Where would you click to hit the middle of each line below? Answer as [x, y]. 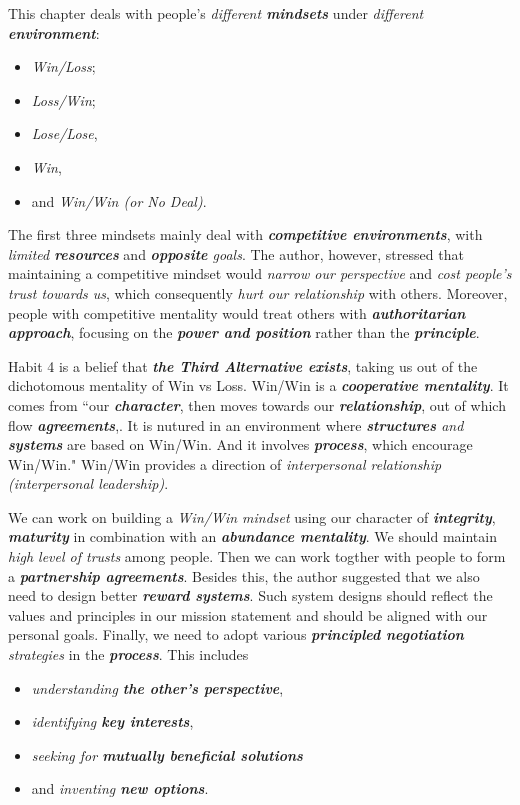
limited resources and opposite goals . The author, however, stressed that [236, 253]
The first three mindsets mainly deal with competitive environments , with [245, 234]
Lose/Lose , [64, 133]
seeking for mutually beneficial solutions [167, 754]
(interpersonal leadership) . [88, 483]
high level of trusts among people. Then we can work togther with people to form [257, 556]
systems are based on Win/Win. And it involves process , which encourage [240, 444]
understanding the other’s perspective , [157, 687]
